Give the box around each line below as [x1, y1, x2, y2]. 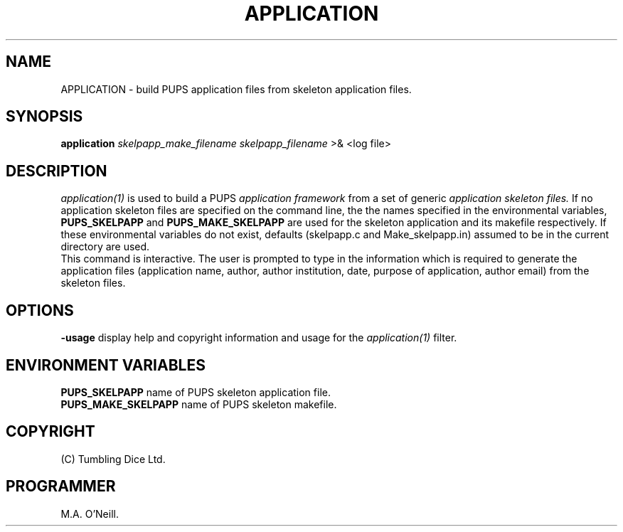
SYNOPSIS [6, 107, 83, 126]
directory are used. [60, 240, 150, 253]
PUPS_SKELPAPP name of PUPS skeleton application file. [60, 385, 331, 398]
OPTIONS [6, 301, 74, 319]
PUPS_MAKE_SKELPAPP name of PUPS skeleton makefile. [60, 398, 337, 410]
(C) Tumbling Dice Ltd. [60, 452, 166, 465]
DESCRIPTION [6, 161, 107, 180]
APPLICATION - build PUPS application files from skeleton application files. [60, 83, 412, 95]
